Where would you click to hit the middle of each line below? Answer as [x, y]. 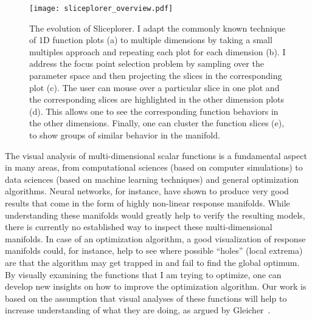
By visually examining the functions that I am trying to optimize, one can [143, 274]
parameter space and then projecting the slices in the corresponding [156, 76]
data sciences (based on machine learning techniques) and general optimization [152, 179]
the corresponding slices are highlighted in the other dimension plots [157, 99]
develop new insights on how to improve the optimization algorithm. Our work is [156, 286]
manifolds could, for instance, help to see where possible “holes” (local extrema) [154, 250]
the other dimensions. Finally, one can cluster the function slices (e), [157, 123]
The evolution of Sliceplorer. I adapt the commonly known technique [158, 28]
